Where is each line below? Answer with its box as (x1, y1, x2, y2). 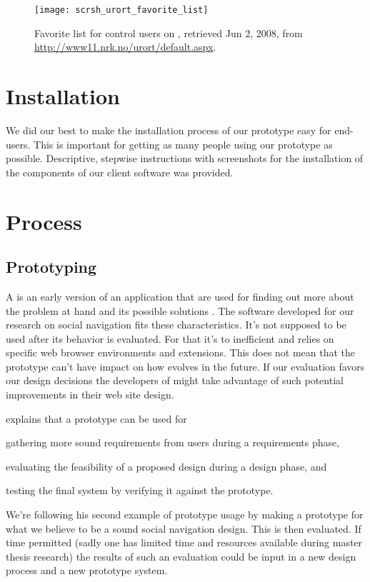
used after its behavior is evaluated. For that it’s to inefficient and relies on (6, 331, 334, 346)
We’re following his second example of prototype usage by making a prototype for (6, 507, 364, 522)
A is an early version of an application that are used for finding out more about (6, 289, 354, 303)
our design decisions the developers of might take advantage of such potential (6, 373, 344, 388)
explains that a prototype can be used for (6, 411, 187, 426)
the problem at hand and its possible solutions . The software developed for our (6, 303, 354, 318)
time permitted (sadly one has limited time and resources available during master (6, 535, 363, 550)
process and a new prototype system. (6, 563, 168, 578)
